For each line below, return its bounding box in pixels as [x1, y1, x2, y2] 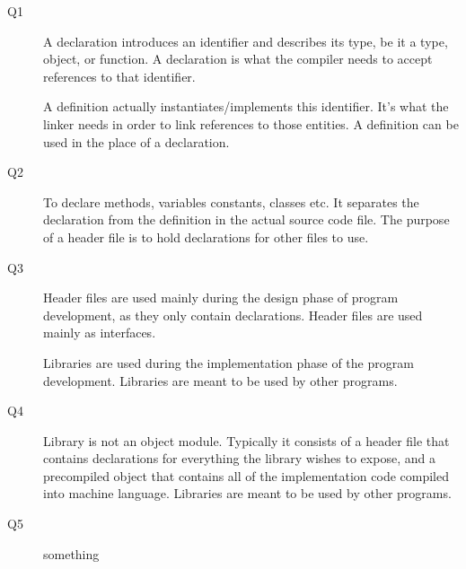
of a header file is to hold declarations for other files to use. [43, 227, 369, 246]
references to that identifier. [43, 66, 196, 85]
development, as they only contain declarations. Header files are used [43, 305, 423, 324]
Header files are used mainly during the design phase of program [43, 288, 399, 307]
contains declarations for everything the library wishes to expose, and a [43, 449, 435, 468]
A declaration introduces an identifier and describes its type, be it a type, [43, 31, 448, 50]
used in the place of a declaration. [43, 132, 230, 151]
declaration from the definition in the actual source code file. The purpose [43, 210, 450, 229]
